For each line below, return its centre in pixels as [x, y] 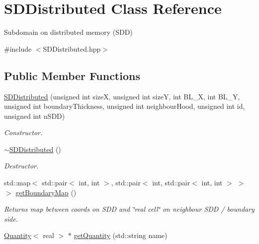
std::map [17, 183]
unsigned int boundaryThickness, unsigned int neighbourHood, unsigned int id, [125, 106]
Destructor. [21, 166]
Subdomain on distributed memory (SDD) [68, 32]
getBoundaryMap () [46, 192]
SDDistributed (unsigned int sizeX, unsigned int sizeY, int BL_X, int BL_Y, [122, 96]
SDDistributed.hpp [72, 48]
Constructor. [23, 132]
